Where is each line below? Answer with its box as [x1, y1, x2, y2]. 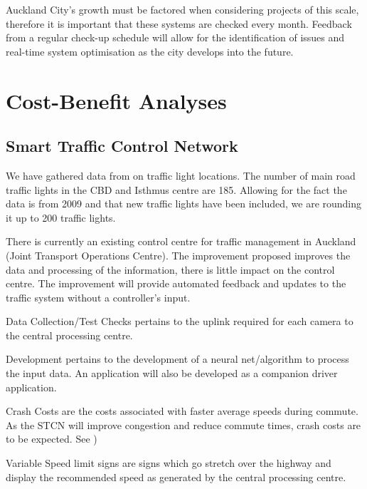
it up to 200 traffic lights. [6, 210, 116, 225]
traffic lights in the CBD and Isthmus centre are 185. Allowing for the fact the [6, 182, 347, 197]
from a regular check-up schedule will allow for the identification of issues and [6, 30, 345, 45]
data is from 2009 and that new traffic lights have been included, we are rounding [6, 196, 362, 211]
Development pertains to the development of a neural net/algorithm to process [6, 351, 349, 366]
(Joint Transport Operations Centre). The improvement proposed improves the [6, 247, 351, 262]
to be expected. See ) [6, 431, 97, 446]
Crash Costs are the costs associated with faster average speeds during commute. [6, 403, 358, 418]
